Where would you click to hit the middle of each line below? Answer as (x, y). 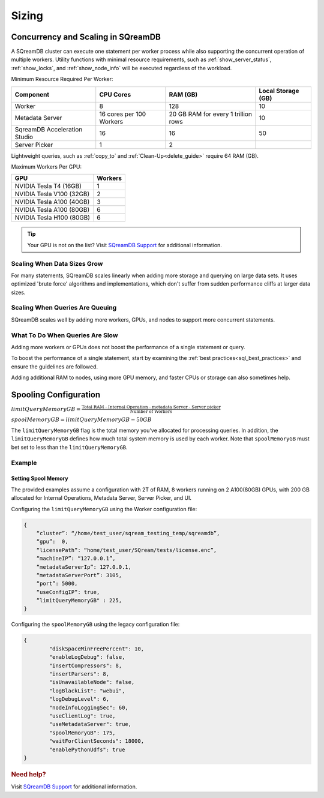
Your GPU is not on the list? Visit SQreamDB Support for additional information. (124, 245)
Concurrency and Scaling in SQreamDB (86, 37)
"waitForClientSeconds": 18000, (96, 741)
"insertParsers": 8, (79, 674)
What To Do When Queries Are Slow (64, 335)
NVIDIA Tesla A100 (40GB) (52, 202)
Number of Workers (151, 412)
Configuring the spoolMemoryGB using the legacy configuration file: (95, 625)
